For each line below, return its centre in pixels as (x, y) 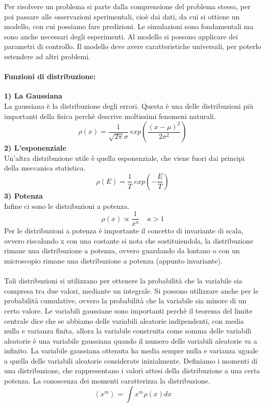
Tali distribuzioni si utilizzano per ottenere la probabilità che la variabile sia (123, 281)
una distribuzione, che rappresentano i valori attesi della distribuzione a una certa (132, 370)
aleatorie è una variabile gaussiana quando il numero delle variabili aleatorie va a (131, 340)
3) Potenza (23, 195)
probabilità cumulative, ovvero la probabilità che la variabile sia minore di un (125, 301)
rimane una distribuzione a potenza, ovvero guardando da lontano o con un (122, 250)
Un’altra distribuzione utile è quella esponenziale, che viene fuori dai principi (124, 158)
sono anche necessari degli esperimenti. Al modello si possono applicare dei (121, 36)
